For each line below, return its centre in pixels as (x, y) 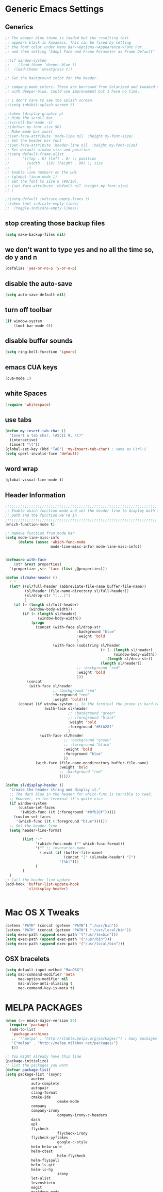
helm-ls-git (43, 1165)
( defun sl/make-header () (31, 578)
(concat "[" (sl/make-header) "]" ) (100, 857)
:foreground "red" (71, 695)
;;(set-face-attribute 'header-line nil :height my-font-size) (71, 145)
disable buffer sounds (39, 341)
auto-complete (45, 1083)
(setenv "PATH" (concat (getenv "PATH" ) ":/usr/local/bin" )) (68, 930)
